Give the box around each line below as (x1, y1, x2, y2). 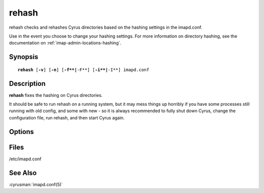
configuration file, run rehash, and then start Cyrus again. (9, 115, 125, 120)
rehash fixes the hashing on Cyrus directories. (9, 92, 103, 98)
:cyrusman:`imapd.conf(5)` (9, 181, 63, 187)
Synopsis (9, 53, 39, 61)
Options (9, 127, 34, 136)
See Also (9, 169, 37, 177)
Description (9, 79, 46, 88)
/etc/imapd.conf (9, 156, 42, 162)
